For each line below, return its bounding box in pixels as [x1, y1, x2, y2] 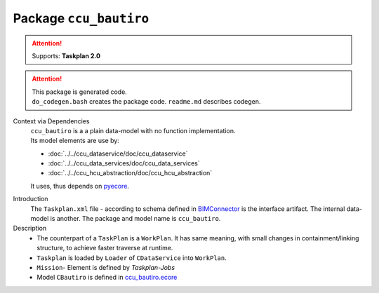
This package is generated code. [32, 88, 128, 96]
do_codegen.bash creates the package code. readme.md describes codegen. [32, 97, 261, 106]
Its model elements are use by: [30, 137, 119, 145]
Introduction [13, 195, 48, 203]
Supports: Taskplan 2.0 [32, 51, 101, 60]
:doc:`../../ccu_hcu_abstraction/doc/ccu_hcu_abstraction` [48, 169, 213, 177]
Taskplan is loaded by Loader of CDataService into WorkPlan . [36, 253, 227, 262]
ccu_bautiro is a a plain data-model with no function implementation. [30, 126, 236, 135]
